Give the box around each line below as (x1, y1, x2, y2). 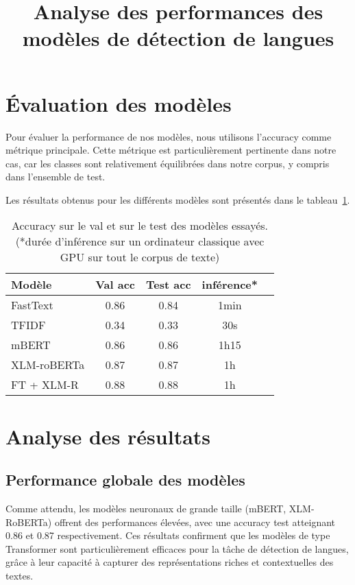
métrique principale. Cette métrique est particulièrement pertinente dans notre (5, 143, 336, 157)
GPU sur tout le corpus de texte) (60, 249, 220, 265)
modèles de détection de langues (22, 24, 334, 52)
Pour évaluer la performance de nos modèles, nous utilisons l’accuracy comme (5, 129, 332, 143)
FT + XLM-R (11, 377, 79, 393)
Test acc (146, 276, 191, 293)
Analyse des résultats (5, 422, 211, 450)
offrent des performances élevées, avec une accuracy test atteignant (54, 514, 336, 529)
